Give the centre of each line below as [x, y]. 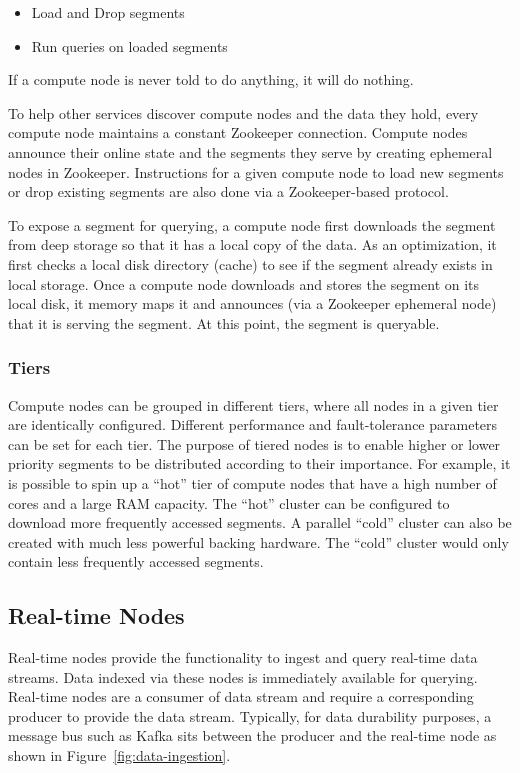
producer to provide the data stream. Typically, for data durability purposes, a [250, 715]
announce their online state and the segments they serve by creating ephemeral [250, 151]
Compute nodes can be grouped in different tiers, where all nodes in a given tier [253, 404]
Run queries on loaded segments [129, 45]
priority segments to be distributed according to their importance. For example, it [259, 463]
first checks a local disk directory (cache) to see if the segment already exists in [250, 263]
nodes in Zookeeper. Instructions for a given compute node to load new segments [256, 171]
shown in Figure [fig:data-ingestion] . [119, 755]
